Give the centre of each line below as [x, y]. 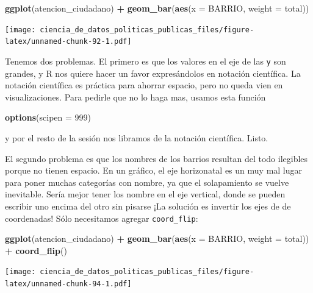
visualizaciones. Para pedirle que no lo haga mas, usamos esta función [135, 97]
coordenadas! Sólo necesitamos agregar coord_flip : [102, 218]
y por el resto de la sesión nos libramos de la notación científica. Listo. [137, 137]
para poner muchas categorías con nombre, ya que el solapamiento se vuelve [147, 182]
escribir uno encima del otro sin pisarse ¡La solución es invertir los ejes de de [148, 206]
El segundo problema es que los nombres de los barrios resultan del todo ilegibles [156, 158]
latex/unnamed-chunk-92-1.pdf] [68, 42]
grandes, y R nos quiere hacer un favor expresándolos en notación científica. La [153, 73]
